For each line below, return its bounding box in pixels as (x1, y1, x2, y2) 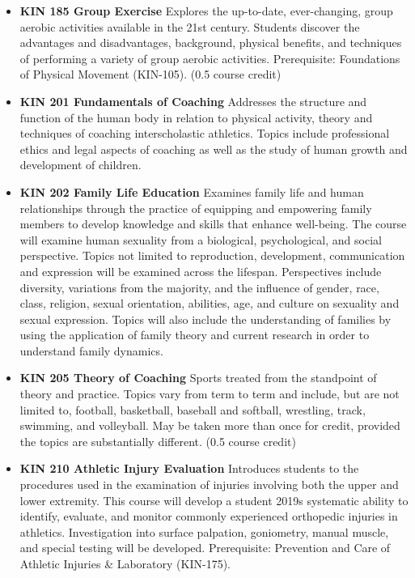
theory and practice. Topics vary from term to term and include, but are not (19, 385, 400, 402)
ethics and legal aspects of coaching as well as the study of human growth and (19, 140, 408, 157)
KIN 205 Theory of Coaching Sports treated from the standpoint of (19, 369, 377, 386)
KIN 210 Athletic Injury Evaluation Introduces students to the (19, 460, 359, 477)
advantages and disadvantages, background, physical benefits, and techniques (19, 34, 402, 51)
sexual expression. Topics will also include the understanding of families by (19, 310, 392, 327)
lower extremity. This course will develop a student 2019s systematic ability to (19, 491, 409, 508)
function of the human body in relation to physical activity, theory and (19, 108, 373, 125)
